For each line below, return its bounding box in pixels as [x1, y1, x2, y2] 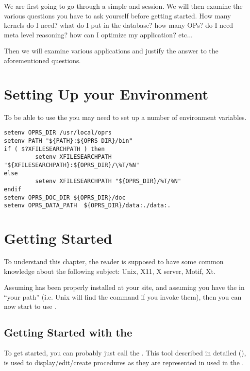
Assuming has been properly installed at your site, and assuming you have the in [4, 282, 245, 292]
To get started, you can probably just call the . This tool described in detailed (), [4, 348, 246, 358]
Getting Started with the [4, 325, 133, 340]
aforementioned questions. [4, 55, 81, 65]
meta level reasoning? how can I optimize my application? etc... [4, 29, 193, 39]
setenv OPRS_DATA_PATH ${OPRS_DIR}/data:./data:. [4, 202, 171, 209]
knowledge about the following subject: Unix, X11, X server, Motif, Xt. [4, 266, 216, 276]
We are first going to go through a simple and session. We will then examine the [4, 1, 243, 11]
